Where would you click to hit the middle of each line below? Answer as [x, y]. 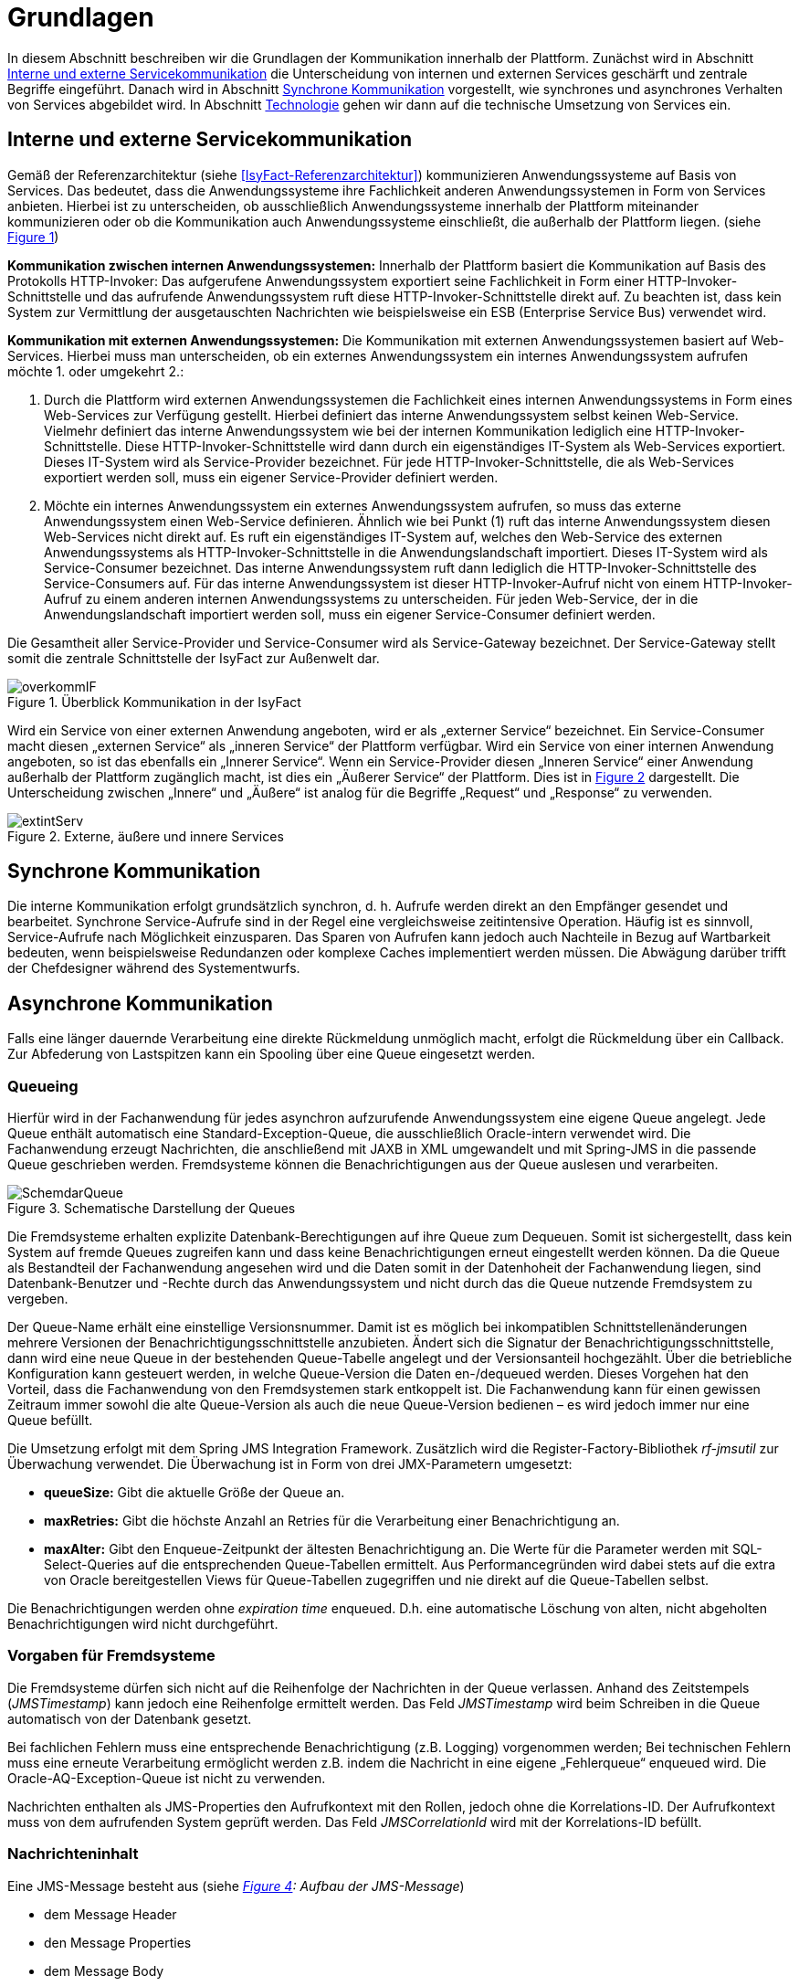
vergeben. [38, 1299]
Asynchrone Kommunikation [140, 1003]
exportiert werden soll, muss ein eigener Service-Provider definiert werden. [271, 477]
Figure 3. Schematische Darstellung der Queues [152, 1209]
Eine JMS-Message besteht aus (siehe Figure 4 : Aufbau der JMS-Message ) [236, 1886]
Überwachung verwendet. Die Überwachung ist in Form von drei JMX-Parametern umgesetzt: [290, 1464]
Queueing [43, 1086]
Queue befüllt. [50, 1421]
